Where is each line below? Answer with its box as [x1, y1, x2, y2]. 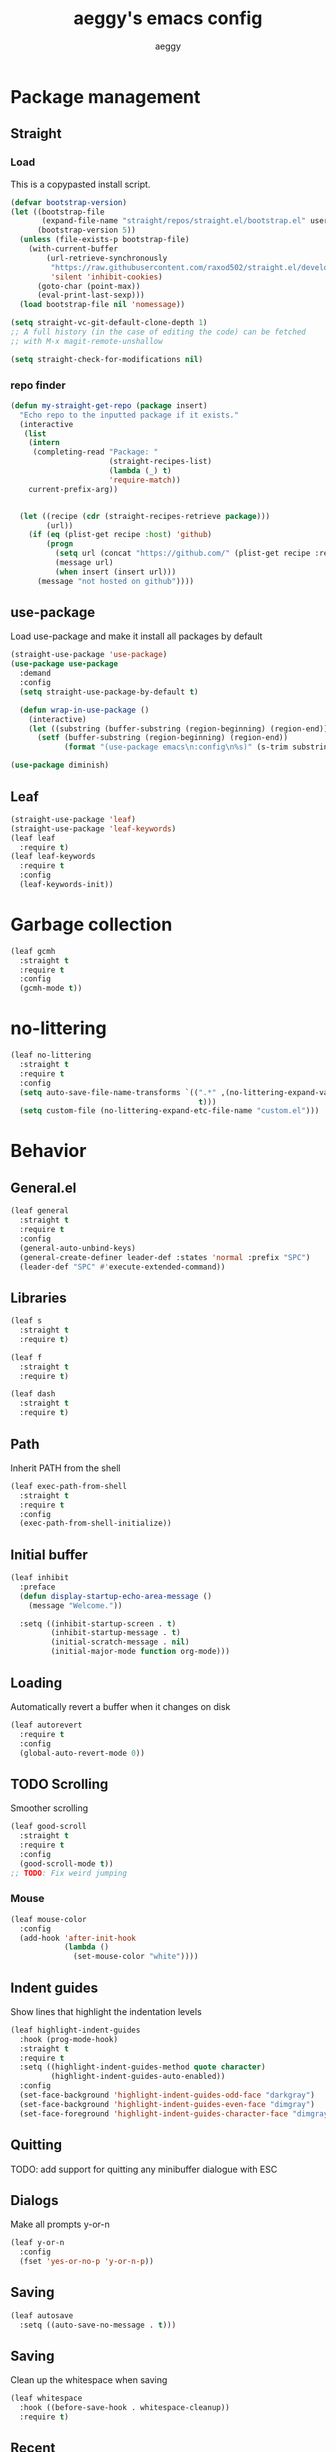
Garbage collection [10, 913, 173, 936]
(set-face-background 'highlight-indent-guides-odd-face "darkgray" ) [19, 2090, 315, 2101]
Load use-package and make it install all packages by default [10, 630, 263, 642]
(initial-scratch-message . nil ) [50, 1637, 190, 1647]
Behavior [10, 1140, 87, 1162]
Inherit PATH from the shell [10, 1462, 121, 1474]
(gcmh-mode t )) [19, 983, 83, 994]
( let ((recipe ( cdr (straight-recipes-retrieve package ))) [19, 511, 271, 521]
